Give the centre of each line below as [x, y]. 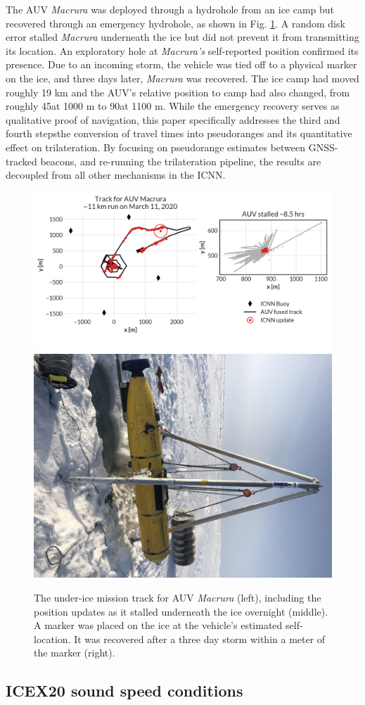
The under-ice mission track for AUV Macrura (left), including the [178, 597]
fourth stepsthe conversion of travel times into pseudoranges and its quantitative [179, 133]
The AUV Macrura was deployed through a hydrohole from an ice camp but [170, 9]
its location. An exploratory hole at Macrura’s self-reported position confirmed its [182, 50]
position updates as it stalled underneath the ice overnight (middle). [181, 611]
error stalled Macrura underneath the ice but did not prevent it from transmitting [182, 37]
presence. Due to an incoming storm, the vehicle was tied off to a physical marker [181, 64]
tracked [21, 161]
